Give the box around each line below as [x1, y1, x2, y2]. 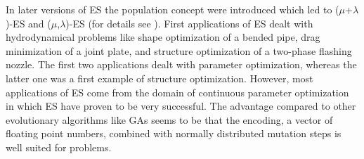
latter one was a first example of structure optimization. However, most [6, 70, 313, 85]
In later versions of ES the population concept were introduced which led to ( [6, 2, 339, 16]
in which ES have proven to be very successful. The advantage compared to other [6, 98, 356, 113]
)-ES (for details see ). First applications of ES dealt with [65, 15, 313, 30]
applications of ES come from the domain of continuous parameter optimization [6, 84, 349, 99]
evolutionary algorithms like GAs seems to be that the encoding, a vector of [6, 112, 333, 127]
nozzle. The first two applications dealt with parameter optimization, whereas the [6, 57, 357, 72]
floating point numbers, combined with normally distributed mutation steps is [6, 126, 342, 141]
